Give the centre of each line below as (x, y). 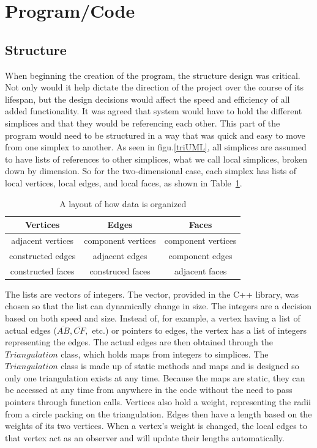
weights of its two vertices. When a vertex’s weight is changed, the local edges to (156, 426)
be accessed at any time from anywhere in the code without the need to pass (149, 390)
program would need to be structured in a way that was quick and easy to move (155, 135)
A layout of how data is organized (123, 203)
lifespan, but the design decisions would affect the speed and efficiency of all (147, 99)
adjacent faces (201, 270)
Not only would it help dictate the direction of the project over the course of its (154, 87)
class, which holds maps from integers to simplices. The (165, 354)
